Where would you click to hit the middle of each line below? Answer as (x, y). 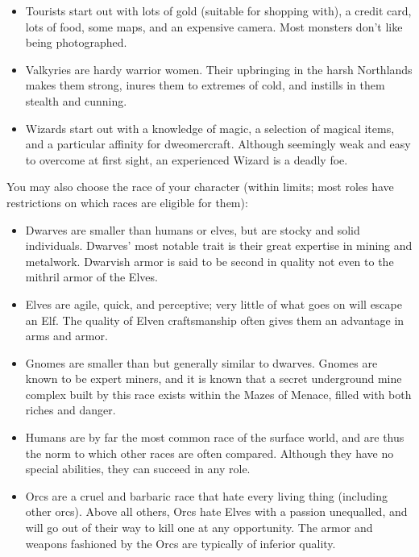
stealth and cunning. (76, 100)
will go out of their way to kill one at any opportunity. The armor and (199, 528)
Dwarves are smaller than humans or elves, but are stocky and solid (193, 229)
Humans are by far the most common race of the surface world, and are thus (215, 437)
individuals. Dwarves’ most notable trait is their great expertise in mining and (219, 245)
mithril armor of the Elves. (91, 277)
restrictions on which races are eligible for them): (127, 202)
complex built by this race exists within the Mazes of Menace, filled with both (218, 394)
